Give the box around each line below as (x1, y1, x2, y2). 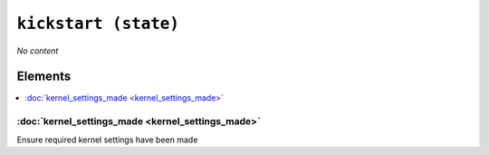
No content (16, 45, 59, 56)
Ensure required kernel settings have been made (16, 134, 198, 145)
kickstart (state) (16, 14, 180, 34)
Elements (16, 69, 72, 84)
